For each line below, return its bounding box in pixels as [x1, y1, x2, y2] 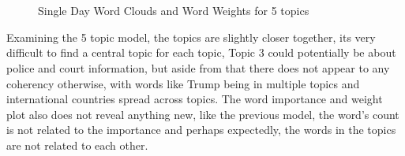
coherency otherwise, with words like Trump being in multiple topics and [6, 75, 360, 91]
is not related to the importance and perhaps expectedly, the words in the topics [6, 121, 396, 138]
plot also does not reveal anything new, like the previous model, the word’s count [6, 106, 399, 122]
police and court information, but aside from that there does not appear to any [6, 59, 390, 76]
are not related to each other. [6, 136, 148, 153]
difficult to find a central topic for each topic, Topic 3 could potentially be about [6, 44, 396, 61]
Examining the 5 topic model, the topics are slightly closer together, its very [6, 28, 376, 45]
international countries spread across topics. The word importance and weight [6, 91, 383, 107]
